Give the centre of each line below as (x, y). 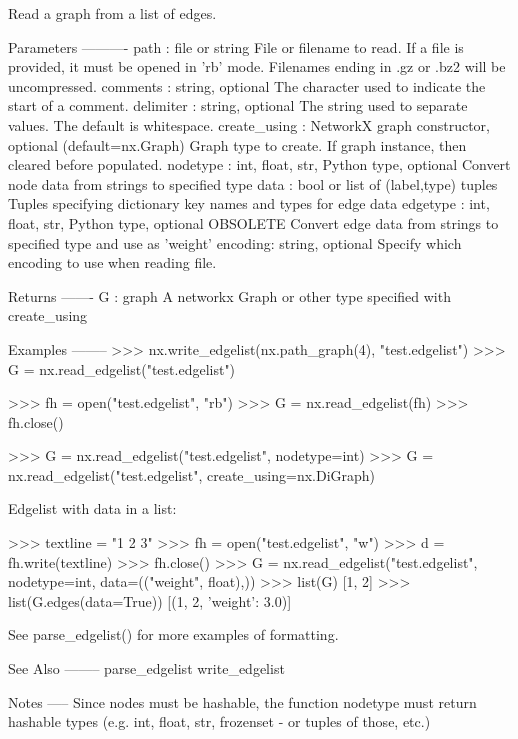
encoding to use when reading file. (112, 262)
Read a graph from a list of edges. (112, 13)
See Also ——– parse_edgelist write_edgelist (146, 668)
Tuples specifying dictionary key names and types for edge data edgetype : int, (249, 203)
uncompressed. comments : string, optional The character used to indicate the (247, 85)
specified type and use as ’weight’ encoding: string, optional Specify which (235, 242)
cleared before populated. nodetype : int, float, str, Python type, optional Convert (259, 164)
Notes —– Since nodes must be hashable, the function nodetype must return (242, 701)
